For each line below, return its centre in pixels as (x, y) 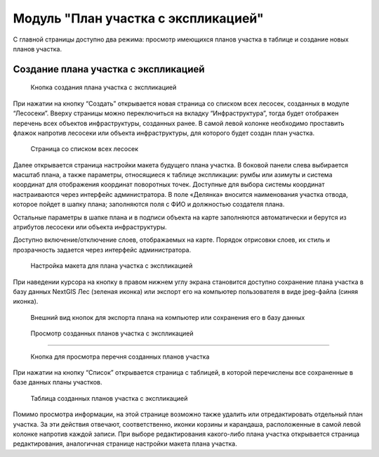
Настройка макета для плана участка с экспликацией (112, 266)
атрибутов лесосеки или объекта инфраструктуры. (90, 227)
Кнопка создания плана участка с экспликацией (104, 87)
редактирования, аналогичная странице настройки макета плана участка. (125, 444)
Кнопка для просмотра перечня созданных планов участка (120, 356)
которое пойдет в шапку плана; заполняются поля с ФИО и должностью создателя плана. (149, 205)
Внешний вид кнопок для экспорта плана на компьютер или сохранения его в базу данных (168, 317)
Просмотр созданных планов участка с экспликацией (112, 333)
